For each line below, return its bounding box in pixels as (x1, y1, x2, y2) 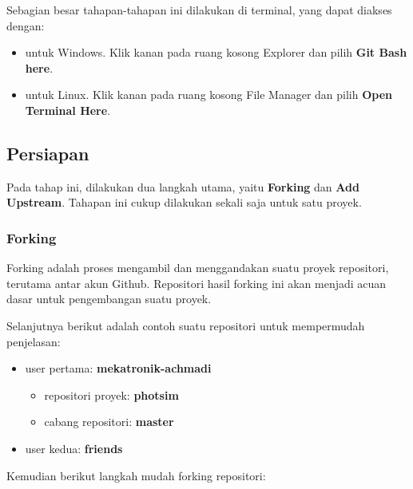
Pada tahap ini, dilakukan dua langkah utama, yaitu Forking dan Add (6, 178, 359, 195)
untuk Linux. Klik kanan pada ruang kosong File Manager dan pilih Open (25, 86, 393, 103)
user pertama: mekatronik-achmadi (25, 360, 212, 377)
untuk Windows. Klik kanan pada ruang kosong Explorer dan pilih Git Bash (25, 44, 407, 61)
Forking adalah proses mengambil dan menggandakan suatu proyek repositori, (6, 259, 389, 276)
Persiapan (6, 140, 89, 165)
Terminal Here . (25, 101, 111, 118)
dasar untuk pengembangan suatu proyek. (6, 290, 212, 307)
